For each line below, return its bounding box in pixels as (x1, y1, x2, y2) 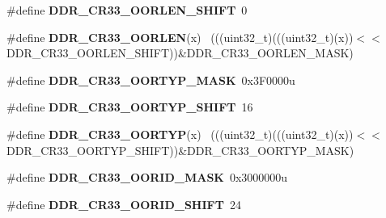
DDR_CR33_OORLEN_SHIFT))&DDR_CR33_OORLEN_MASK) (6, 44, 354, 61)
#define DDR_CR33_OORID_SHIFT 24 (6, 195, 241, 212)
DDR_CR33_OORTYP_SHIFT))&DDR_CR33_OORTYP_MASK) (6, 141, 354, 158)
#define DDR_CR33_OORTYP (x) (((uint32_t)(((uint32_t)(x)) (6, 125, 354, 142)
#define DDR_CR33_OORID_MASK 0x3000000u (6, 169, 288, 186)
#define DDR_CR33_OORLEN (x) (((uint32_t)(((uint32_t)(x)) (6, 28, 354, 45)
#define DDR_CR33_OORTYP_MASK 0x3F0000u (6, 71, 295, 88)
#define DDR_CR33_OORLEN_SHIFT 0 (6, 2, 248, 18)
